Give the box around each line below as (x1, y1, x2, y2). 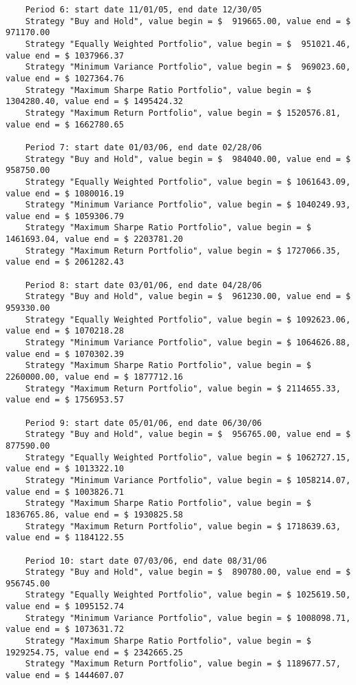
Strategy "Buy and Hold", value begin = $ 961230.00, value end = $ (25, 292, 351, 302)
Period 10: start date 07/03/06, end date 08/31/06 (25, 555, 267, 566)
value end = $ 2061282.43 (6, 257, 124, 267)
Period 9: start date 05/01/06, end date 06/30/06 (25, 418, 262, 428)
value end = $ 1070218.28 (6, 326, 124, 336)
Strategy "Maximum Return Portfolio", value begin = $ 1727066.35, (25, 245, 341, 256)
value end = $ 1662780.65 (6, 119, 124, 130)
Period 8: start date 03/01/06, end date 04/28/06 (25, 280, 262, 290)
